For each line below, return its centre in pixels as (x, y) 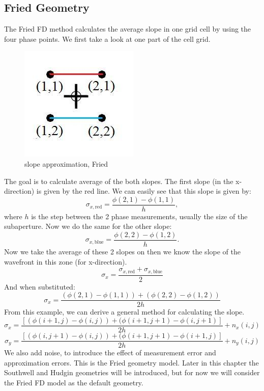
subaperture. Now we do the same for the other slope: (88, 226)
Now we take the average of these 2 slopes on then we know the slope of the (122, 252)
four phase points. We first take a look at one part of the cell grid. (107, 38)
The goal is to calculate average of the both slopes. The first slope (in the (119, 181)
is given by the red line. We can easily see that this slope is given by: (144, 191)
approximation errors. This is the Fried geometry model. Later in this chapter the (131, 362)
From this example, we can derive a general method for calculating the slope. (124, 312)
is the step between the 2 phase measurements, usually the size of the (139, 216)
